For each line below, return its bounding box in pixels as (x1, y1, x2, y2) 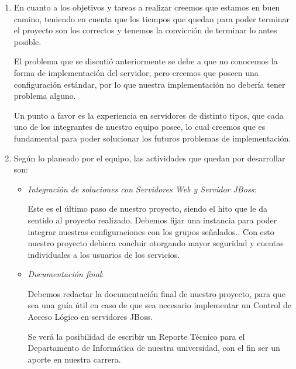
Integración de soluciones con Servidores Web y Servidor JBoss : (27, 182, 257, 195)
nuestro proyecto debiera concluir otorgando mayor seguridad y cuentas (27, 237, 284, 249)
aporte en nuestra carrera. (27, 353, 121, 365)
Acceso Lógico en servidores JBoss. (27, 311, 153, 323)
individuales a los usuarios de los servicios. (27, 248, 180, 260)
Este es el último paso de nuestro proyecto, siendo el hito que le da (27, 202, 267, 215)
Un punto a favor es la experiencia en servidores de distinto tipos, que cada (13, 109, 284, 121)
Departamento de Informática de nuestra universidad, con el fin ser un (27, 342, 280, 354)
